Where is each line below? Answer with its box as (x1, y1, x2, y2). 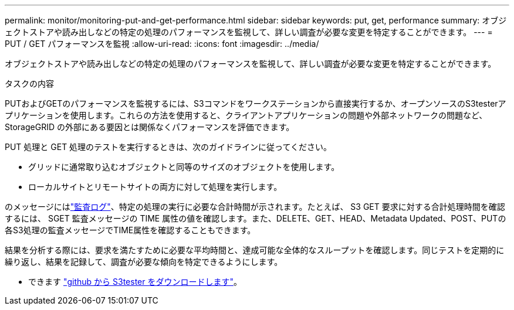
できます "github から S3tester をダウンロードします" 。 (28, 277, 242, 287)
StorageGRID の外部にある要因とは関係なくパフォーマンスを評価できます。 (5, 122, 295, 132)
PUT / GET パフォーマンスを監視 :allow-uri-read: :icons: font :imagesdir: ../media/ (5, 39, 319, 49)
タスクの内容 (5, 79, 54, 88)
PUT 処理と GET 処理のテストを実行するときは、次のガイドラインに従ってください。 (5, 142, 332, 152)
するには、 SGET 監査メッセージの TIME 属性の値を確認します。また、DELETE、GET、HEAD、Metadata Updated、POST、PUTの (5, 213, 506, 223)
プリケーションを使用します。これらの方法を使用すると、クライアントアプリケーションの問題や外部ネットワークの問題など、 (5, 110, 488, 120)
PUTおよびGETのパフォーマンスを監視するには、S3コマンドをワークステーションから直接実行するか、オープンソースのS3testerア (5, 98, 506, 108)
